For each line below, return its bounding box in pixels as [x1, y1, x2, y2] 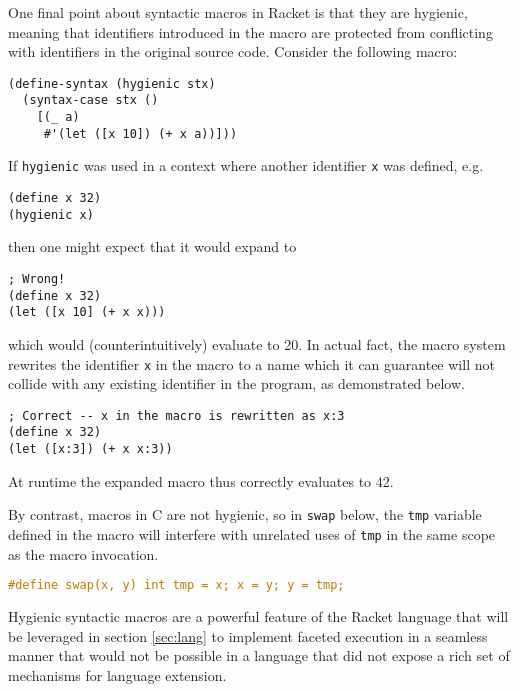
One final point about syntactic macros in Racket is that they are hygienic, [8, 2, 468, 22]
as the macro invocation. [8, 543, 159, 564]
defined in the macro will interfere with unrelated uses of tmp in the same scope [8, 524, 496, 544]
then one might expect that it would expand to [8, 236, 297, 257]
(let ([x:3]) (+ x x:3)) [8, 442, 173, 457]
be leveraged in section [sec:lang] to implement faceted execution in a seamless [8, 625, 488, 646]
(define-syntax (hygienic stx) [8, 76, 216, 91]
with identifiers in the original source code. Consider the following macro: [8, 41, 458, 62]
